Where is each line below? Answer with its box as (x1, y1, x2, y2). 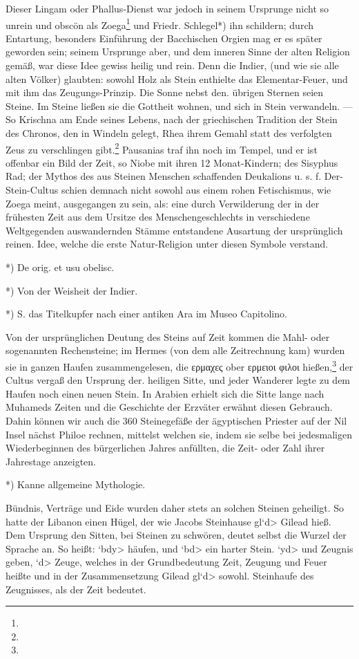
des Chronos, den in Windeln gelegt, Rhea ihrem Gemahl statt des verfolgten (6, 126, 332, 140)
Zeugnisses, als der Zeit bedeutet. (6, 582, 146, 596)
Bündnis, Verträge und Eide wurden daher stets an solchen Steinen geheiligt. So (6, 500, 345, 514)
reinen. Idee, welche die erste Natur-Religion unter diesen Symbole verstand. (6, 236, 329, 251)
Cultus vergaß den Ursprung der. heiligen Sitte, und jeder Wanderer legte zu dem (6, 373, 351, 387)
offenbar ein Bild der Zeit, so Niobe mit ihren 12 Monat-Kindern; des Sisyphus (6, 155, 338, 169)
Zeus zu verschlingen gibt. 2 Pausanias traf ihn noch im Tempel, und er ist (6, 140, 318, 156)
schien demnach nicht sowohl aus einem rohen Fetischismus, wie (61, 183, 331, 197)
